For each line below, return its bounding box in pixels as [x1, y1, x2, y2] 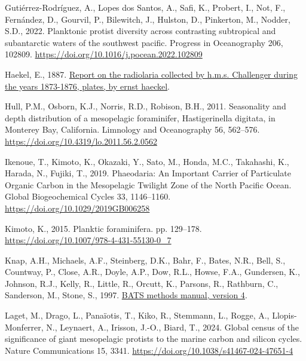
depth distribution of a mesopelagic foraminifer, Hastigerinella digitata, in [5, 111, 276, 124]
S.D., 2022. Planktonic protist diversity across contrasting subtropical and [5, 25, 276, 37]
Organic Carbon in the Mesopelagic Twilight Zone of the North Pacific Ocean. [5, 178, 292, 191]
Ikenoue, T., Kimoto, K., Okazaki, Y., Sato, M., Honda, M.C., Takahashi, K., [5, 155, 289, 167]
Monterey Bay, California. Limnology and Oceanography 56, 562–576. [5, 123, 260, 136]
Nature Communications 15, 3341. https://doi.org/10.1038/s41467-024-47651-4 [5, 344, 293, 356]
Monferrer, [5, 320, 44, 333]
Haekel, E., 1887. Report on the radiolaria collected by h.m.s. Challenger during [5, 68, 298, 80]
